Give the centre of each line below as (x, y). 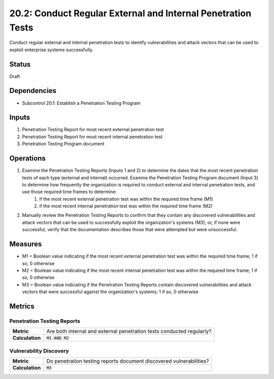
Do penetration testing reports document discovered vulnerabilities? (128, 361)
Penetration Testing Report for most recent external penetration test (93, 130)
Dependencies (33, 91)
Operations (27, 158)
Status (20, 64)
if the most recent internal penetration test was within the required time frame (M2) (126, 206)
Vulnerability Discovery (39, 351)
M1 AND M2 (58, 338)
